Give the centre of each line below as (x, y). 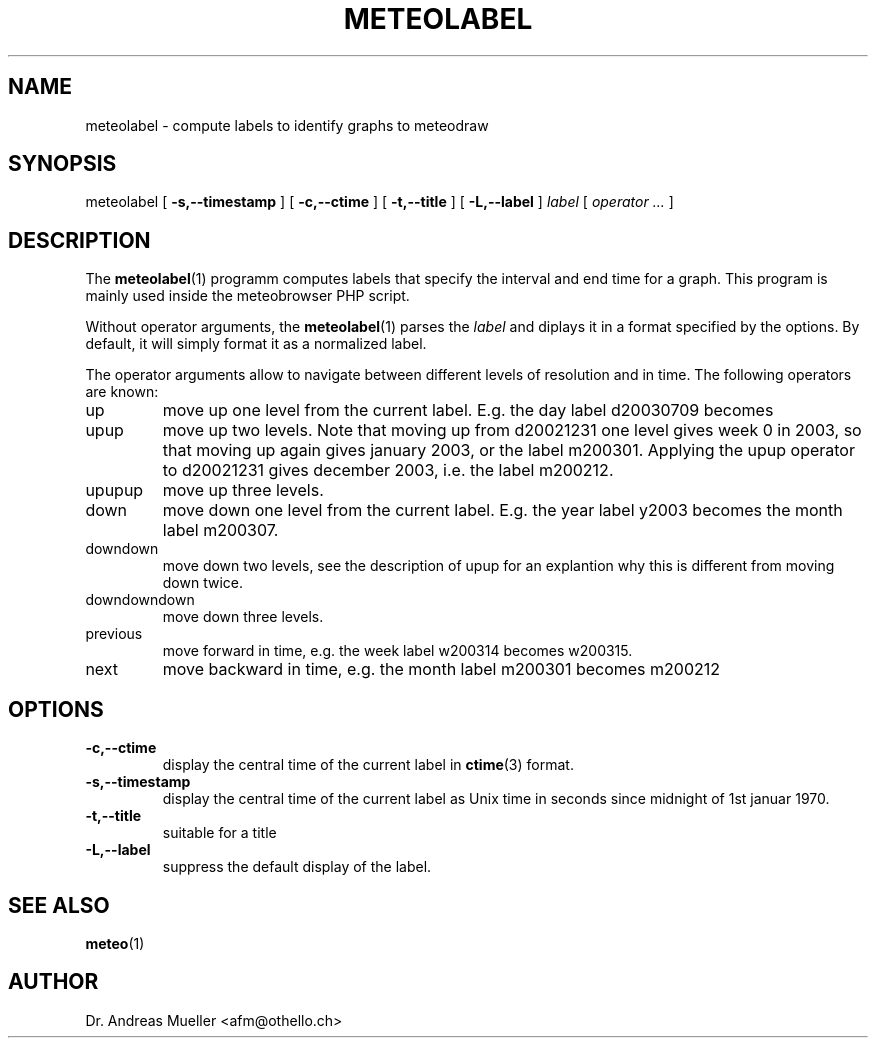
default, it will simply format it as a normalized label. (256, 344)
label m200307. (220, 530)
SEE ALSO (59, 905)
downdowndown (140, 600)
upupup (114, 490)
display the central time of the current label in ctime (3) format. (368, 765)
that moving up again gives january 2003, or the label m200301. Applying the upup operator (508, 450)
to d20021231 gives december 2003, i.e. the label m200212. (388, 470)
